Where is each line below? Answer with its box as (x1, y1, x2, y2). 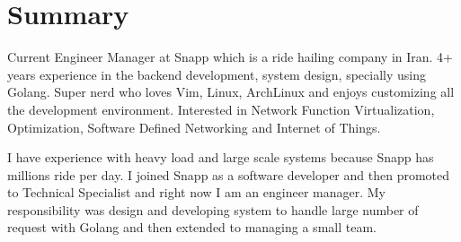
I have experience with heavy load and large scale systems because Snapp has (7, 148, 434, 167)
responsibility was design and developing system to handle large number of (7, 200, 419, 219)
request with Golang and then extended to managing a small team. (7, 218, 377, 237)
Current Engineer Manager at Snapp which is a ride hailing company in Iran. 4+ (7, 48, 454, 66)
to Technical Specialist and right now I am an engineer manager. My (7, 183, 386, 202)
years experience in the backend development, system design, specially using (7, 65, 427, 83)
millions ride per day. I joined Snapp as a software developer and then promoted (7, 165, 450, 184)
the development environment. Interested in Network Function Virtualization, (7, 99, 435, 118)
